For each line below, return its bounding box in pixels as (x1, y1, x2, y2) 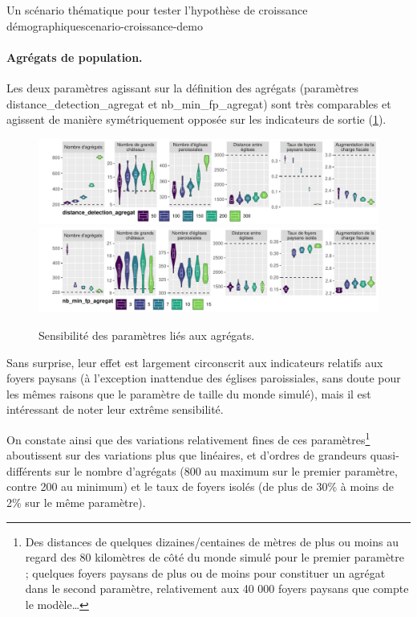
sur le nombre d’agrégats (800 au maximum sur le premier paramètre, (55, 462, 398, 479)
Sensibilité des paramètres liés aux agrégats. (38, 326, 255, 343)
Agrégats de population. (6, 48, 143, 65)
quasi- (370, 447, 399, 464)
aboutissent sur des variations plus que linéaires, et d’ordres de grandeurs (6, 447, 366, 464)
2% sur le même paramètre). (6, 493, 146, 510)
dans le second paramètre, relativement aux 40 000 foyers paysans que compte (25, 580, 409, 597)
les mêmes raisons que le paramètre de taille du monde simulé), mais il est (6, 385, 371, 402)
